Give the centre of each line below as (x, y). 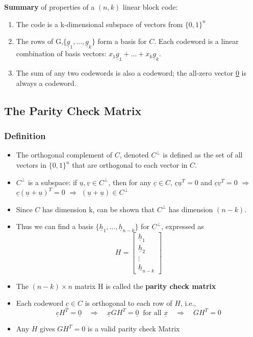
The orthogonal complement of (64, 155)
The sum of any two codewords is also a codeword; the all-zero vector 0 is (131, 73)
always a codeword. (46, 83)
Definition (25, 136)
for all (152, 313)
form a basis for (122, 41)
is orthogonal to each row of (129, 303)
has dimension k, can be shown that (98, 209)
